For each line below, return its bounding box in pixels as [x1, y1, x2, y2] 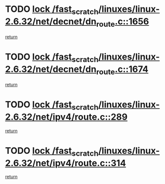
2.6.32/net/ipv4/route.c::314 [5, 157, 126, 169]
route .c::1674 [96, 63, 149, 76]
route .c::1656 [96, 16, 149, 29]
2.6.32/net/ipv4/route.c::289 [5, 112, 127, 123]
